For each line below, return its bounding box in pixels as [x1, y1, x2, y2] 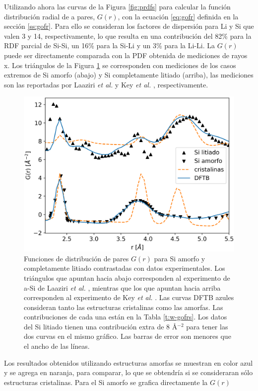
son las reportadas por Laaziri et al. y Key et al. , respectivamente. [4, 79, 208, 89]
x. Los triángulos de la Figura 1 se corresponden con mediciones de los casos [4, 60, 236, 70]
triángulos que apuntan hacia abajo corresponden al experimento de [24, 272, 230, 283]
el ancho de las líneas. [24, 341, 90, 351]
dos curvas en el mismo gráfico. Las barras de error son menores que [24, 331, 231, 341]
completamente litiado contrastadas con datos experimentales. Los [24, 263, 225, 273]
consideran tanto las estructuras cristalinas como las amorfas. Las [24, 302, 223, 312]
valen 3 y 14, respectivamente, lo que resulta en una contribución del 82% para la [4, 30, 252, 41]
